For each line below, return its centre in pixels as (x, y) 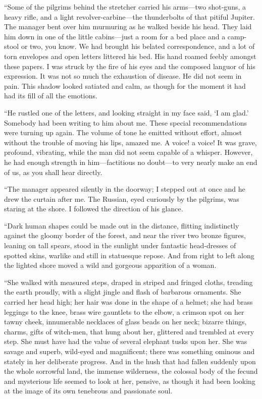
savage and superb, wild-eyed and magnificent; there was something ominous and (129, 351)
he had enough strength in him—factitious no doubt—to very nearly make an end (131, 162)
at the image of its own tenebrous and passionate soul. (88, 391)
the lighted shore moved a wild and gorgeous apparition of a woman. (110, 265)
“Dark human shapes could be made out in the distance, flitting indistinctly (122, 225)
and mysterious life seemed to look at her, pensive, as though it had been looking (130, 381)
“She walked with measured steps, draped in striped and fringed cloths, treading (128, 282)
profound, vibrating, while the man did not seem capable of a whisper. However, (128, 152)
